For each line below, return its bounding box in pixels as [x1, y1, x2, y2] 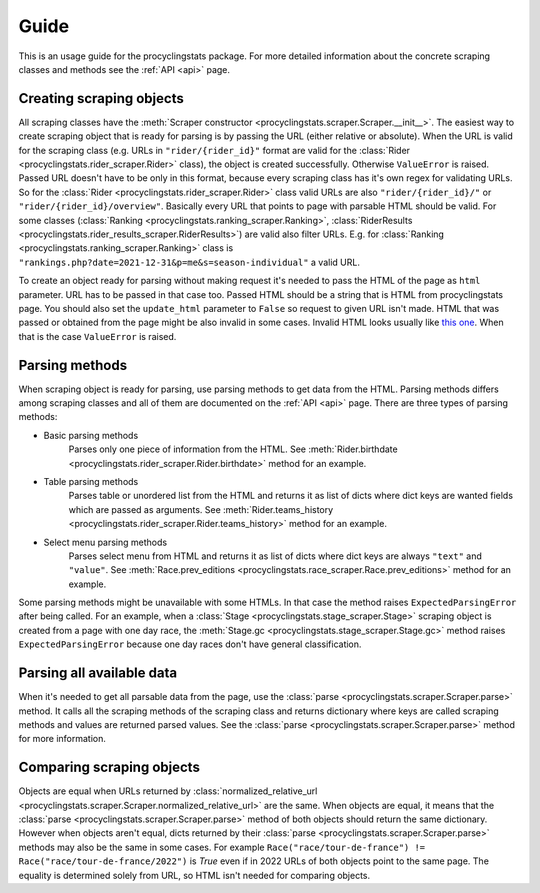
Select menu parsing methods [43, 536, 168, 548]
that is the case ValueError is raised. [18, 330, 177, 342]
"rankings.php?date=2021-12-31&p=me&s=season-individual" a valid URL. [18, 256, 360, 268]
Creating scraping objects [18, 90, 184, 107]
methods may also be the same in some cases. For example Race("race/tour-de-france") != [18, 841, 426, 853]
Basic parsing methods [43, 429, 139, 441]
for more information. [18, 733, 107, 745]
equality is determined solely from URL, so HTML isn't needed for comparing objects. [18, 869, 371, 881]
